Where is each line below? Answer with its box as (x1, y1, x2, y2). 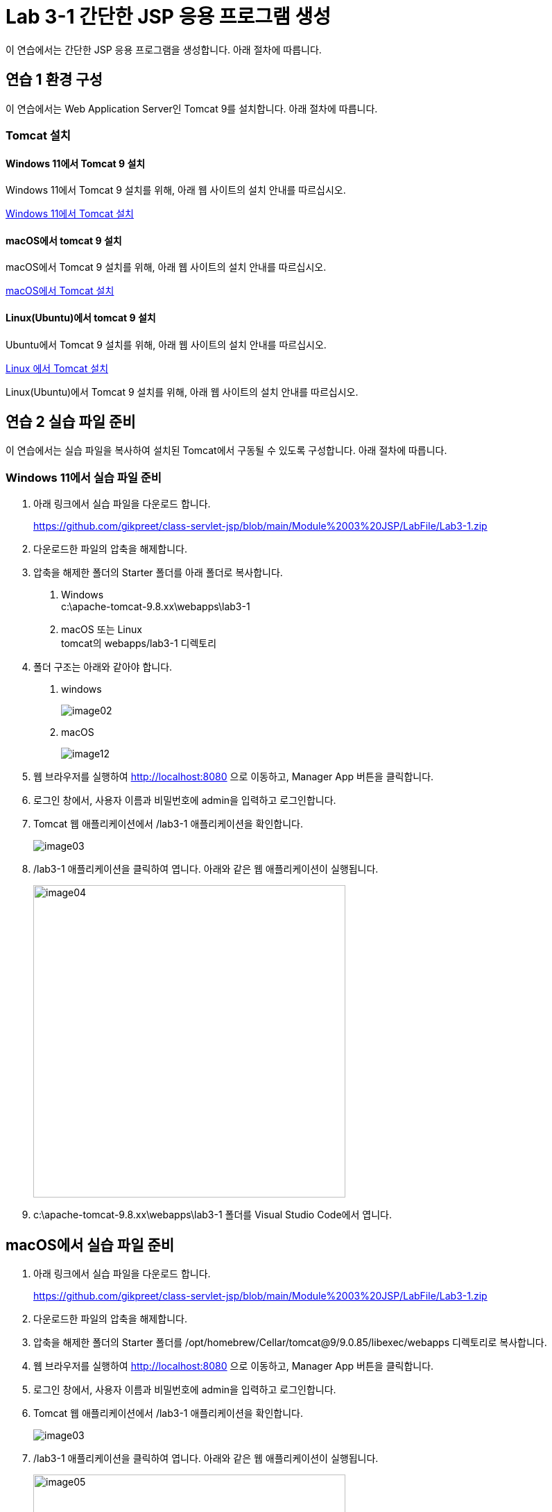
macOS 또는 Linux (61, 623, 142, 636)
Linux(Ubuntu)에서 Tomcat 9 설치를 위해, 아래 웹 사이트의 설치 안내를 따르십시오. (6, 385, 359, 398)
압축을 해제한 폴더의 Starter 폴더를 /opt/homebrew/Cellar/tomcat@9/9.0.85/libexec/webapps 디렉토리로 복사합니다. (33, 1336, 547, 1349)
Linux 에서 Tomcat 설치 (6, 362, 109, 374)
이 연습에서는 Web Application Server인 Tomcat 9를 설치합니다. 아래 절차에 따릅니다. (6, 102, 378, 115)
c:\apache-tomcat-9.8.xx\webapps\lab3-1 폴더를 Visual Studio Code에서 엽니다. (33, 1209, 392, 1221)
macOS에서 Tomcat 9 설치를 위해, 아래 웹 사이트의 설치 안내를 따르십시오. (6, 261, 327, 274)
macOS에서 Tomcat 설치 (6, 285, 114, 297)
